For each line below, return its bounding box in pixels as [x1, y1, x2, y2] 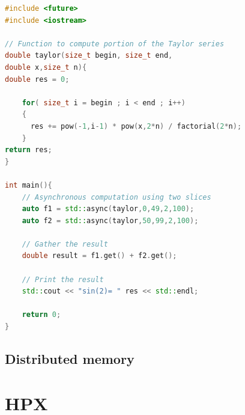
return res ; [5, 146, 52, 155]
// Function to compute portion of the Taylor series [5, 39, 225, 48]
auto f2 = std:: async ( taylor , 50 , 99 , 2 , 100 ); [22, 216, 199, 225]
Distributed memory [5, 349, 135, 368]
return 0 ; [22, 310, 61, 319]
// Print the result [22, 275, 104, 284]
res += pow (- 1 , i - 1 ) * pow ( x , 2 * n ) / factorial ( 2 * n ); [30, 121, 242, 131]
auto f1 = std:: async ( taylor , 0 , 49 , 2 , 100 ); [22, 204, 195, 214]
